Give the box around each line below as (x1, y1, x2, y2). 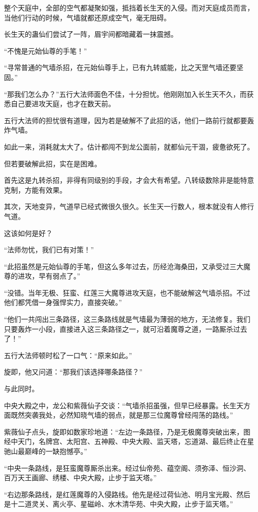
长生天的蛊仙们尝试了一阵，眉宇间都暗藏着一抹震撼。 (4, 29, 178, 39)
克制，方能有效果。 (4, 184, 66, 195)
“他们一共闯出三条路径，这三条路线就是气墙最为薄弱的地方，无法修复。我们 (4, 314, 251, 324)
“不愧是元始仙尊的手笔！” (4, 45, 87, 56)
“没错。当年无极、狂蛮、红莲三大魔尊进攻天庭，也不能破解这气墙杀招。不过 (4, 287, 251, 297)
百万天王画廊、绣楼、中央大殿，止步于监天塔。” (4, 472, 157, 483)
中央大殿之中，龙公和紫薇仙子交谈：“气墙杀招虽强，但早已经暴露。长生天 (4, 400, 244, 410)
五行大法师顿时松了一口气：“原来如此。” (4, 350, 132, 360)
